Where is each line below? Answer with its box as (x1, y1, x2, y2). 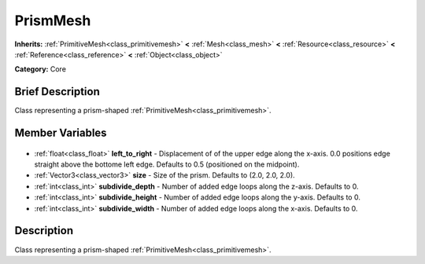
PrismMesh (14, 12, 91, 29)
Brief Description (14, 85, 100, 98)
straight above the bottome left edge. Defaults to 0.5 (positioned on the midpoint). (34, 159, 300, 169)
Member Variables (14, 126, 107, 140)
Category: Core (14, 64, 67, 74)
